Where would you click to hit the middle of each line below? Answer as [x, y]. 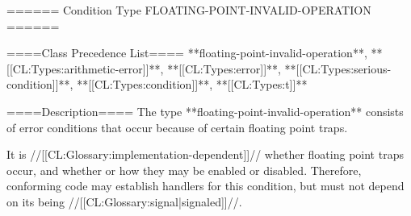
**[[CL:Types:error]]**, [224, 68]
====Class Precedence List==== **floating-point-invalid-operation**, [187, 53]
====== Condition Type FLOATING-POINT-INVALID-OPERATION [189, 10]
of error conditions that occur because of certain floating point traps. [177, 127]
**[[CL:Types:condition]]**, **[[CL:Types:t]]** [192, 84]
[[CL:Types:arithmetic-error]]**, [85, 68]
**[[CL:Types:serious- [338, 68]
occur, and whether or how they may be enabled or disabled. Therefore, [184, 170]
